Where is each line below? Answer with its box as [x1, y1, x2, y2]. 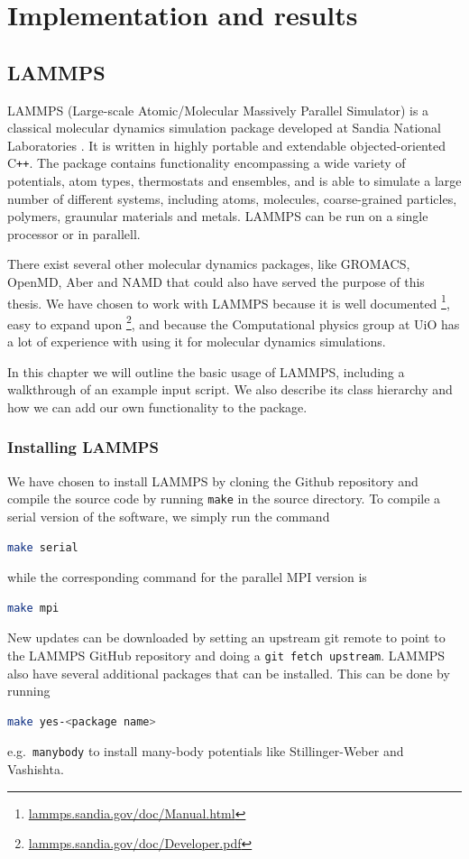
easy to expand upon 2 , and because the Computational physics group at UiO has [7, 311, 460, 333]
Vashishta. [7, 759, 64, 778]
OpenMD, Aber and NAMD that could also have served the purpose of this [7, 272, 425, 291]
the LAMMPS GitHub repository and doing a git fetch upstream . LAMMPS [7, 645, 446, 664]
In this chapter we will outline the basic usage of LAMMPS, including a [7, 362, 405, 381]
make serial [7, 540, 78, 554]
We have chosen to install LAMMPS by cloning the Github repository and [7, 471, 418, 490]
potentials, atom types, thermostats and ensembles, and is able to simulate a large [7, 171, 462, 190]
